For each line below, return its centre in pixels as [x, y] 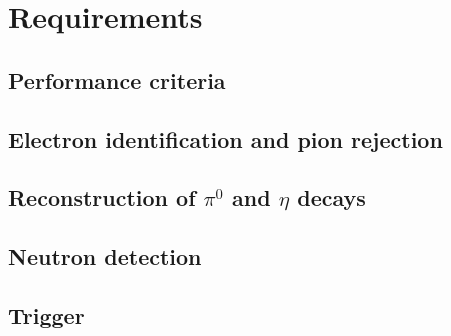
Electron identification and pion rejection [225, 138]
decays [331, 197]
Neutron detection [105, 256]
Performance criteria [117, 79]
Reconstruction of [102, 197]
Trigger [46, 314]
